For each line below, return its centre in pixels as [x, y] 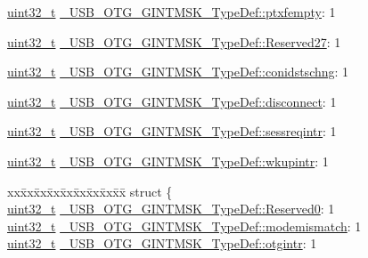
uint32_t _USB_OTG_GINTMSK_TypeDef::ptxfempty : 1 [172, 12]
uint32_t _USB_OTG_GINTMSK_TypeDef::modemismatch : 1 [184, 226]
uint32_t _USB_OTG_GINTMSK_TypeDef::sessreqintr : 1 [172, 131]
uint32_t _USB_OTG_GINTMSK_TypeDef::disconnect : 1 [172, 101]
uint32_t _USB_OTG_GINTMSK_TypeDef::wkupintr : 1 [168, 161]
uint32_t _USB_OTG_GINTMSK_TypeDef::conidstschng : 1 [178, 72]
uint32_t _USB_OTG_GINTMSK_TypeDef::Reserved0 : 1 [171, 209]
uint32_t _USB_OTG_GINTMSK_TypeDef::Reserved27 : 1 [174, 41]
